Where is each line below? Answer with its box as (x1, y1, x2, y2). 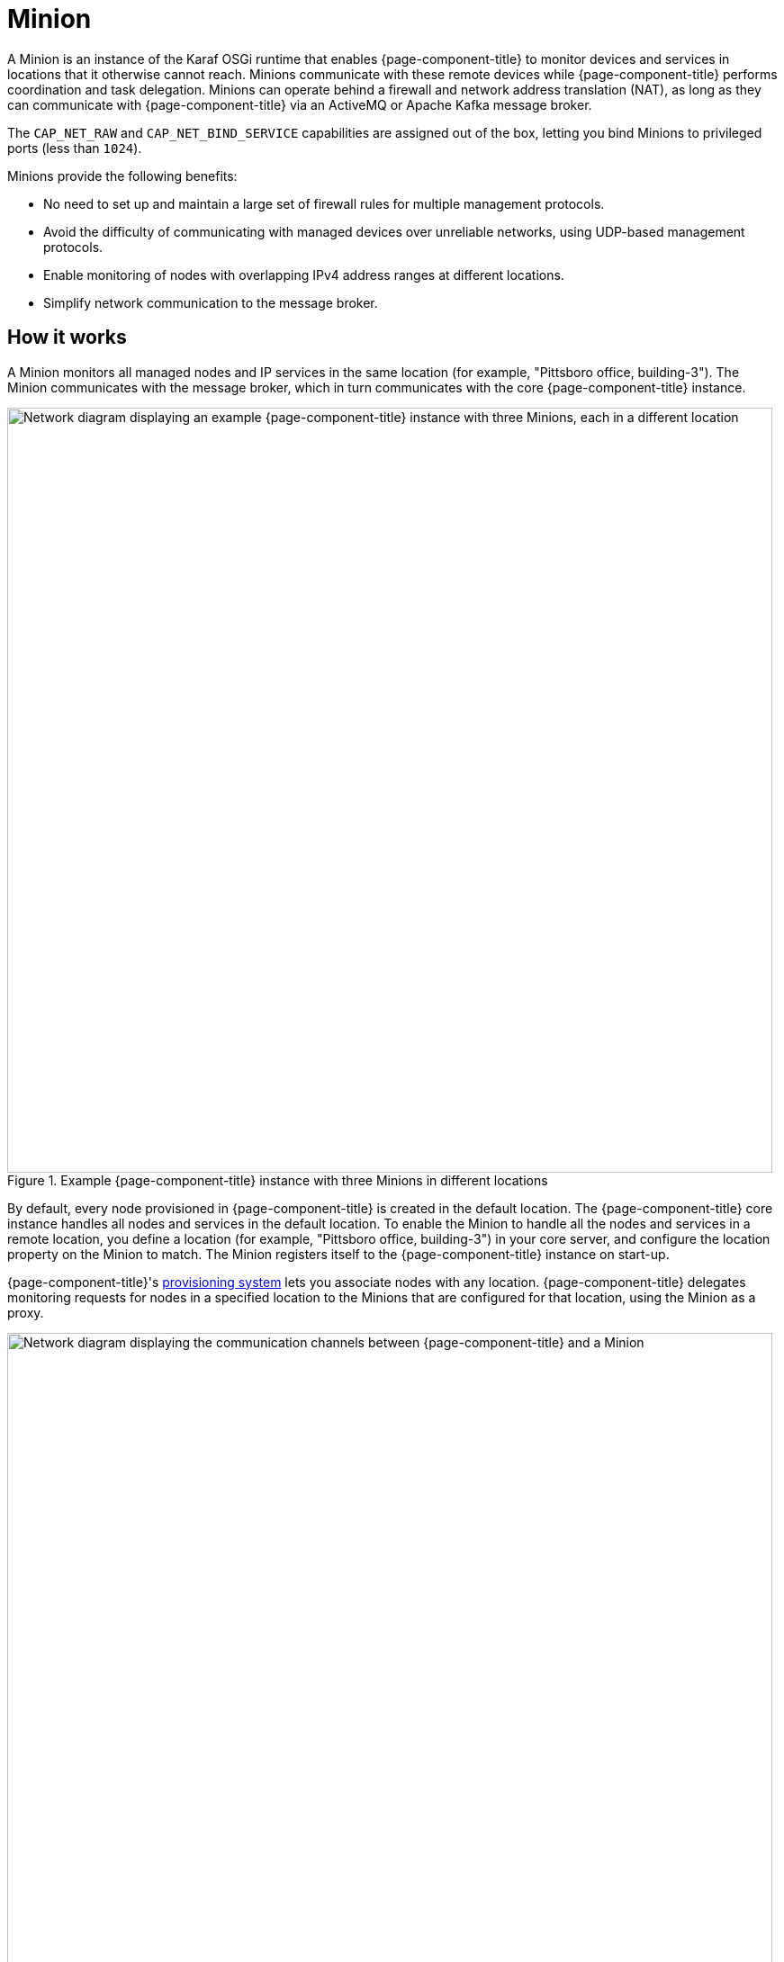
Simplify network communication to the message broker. (43, 294, 378, 310)
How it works (7, 326, 127, 349)
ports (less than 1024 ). (7, 139, 142, 156)
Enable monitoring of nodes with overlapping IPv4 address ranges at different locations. (43, 266, 564, 283)
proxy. (7, 1304, 44, 1320)
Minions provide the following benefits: (7, 167, 238, 184)
